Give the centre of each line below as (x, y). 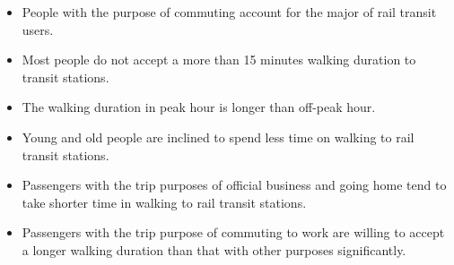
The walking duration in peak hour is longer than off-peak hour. (199, 107)
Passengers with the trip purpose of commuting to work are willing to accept (233, 232)
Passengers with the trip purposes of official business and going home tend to (234, 185)
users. (38, 29)
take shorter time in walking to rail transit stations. (164, 202)
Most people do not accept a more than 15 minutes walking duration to (219, 60)
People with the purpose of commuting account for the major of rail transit (229, 12)
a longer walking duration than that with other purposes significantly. (214, 249)
